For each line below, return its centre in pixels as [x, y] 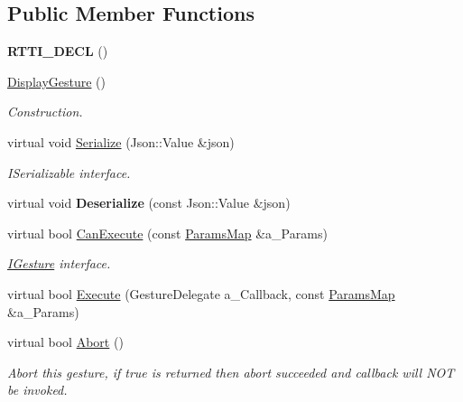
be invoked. [37, 390]
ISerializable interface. [69, 172]
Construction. [45, 112]
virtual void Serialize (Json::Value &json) [121, 141]
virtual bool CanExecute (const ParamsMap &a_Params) [167, 233]
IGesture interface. [59, 263]
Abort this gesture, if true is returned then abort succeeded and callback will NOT [231, 372]
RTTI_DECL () [58, 51]
